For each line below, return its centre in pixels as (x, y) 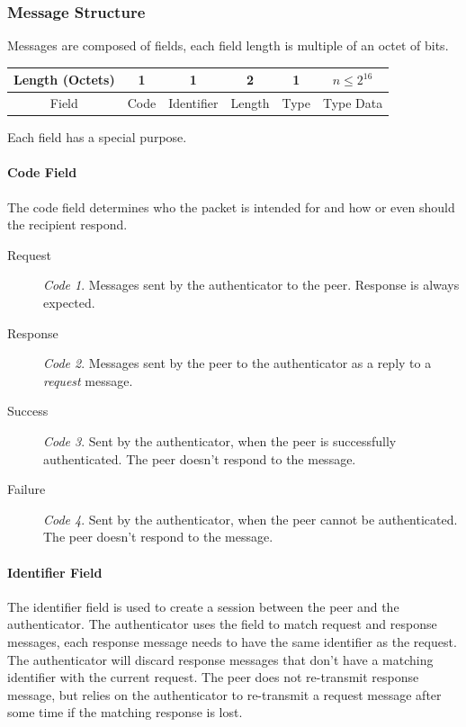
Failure (27, 489)
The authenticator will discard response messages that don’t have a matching (220, 659)
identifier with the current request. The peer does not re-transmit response (213, 677)
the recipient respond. (67, 224)
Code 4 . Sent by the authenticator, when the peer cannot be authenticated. (251, 519)
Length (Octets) (64, 80)
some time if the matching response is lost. (125, 712)
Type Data (353, 103)
